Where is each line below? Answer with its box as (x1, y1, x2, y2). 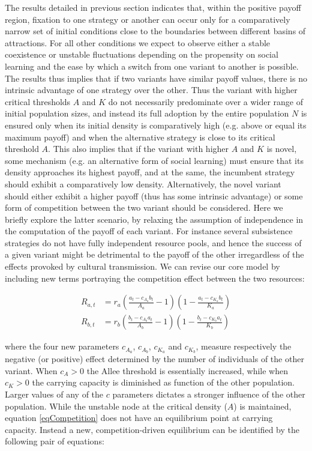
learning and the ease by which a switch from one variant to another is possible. (5, 59, 299, 72)
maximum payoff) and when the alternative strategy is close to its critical (5, 130, 275, 143)
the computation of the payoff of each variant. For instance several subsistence (5, 225, 293, 237)
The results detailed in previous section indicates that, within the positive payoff (5, 1, 301, 13)
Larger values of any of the (5, 387, 104, 400)
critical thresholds (5, 95, 71, 107)
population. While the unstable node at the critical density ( (5, 399, 227, 412)
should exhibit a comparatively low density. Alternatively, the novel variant (5, 177, 281, 190)
